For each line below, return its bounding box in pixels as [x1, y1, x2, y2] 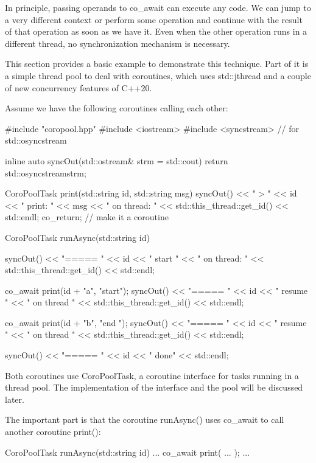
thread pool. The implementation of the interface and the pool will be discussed [5, 381, 303, 394]
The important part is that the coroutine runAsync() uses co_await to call [5, 413, 284, 426]
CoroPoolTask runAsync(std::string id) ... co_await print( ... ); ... [5, 445, 250, 458]
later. [5, 392, 24, 405]
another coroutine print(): [5, 425, 101, 438]
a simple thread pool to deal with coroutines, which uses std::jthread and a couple [5, 69, 311, 82]
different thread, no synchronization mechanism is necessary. [5, 37, 230, 49]
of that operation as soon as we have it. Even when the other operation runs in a [5, 25, 307, 38]
